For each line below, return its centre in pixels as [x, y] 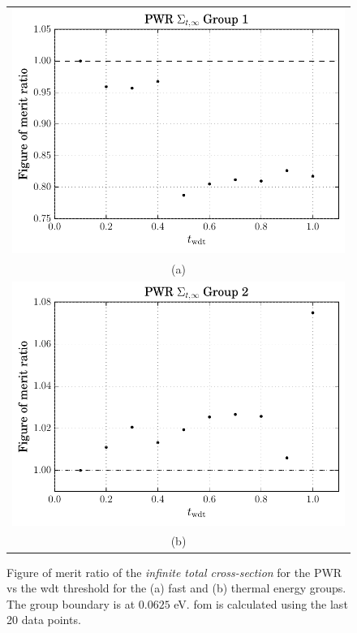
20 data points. [44, 620]
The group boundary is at [71, 603]
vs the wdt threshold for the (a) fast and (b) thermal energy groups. [176, 588]
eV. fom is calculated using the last [261, 603]
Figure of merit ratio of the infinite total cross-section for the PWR [174, 572]
